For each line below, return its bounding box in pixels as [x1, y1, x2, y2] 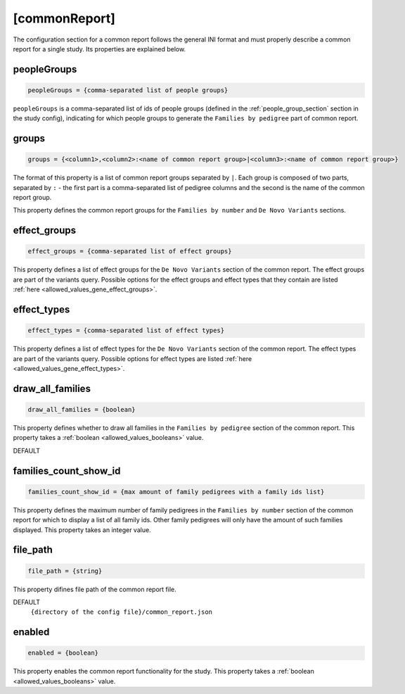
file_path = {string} [27, 567, 103, 575]
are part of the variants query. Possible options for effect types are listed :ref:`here [13, 354, 252, 362]
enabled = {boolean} [27, 649, 98, 657]
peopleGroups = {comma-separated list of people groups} [27, 86, 229, 94]
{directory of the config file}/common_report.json [30, 608, 213, 616]
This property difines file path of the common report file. [13, 585, 176, 593]
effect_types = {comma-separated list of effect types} [27, 327, 225, 334]
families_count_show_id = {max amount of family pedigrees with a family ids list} [27, 488, 325, 496]
